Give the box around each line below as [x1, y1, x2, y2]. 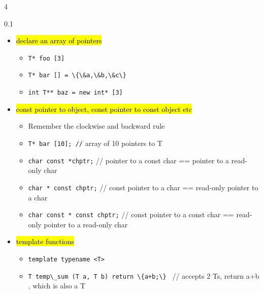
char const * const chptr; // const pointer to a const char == [28, 209, 234, 220]
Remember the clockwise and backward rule [28, 121, 165, 131]
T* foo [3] [28, 54, 65, 62]
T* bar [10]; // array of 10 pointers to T [28, 137, 162, 148]
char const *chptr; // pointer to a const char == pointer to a [28, 155, 229, 165]
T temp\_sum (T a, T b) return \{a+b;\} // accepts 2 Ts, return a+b [28, 270, 259, 281]
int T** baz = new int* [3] [28, 89, 123, 97]
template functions [16, 236, 74, 247]
